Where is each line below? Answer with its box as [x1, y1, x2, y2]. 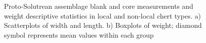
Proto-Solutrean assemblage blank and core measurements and [4, 1, 193, 11]
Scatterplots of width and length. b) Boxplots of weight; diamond [4, 20, 202, 30]
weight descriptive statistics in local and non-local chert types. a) [4, 10, 201, 21]
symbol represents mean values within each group [4, 29, 154, 40]
